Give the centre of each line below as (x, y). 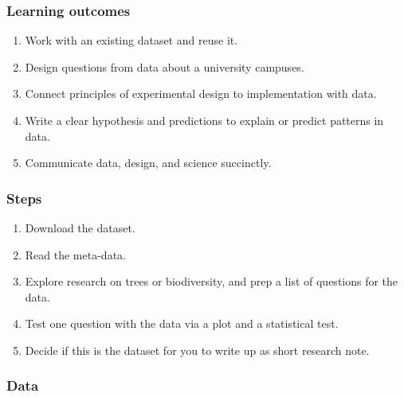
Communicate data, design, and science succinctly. (148, 163)
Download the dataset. (80, 228)
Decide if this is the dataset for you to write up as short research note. (197, 350)
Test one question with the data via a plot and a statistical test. (182, 323)
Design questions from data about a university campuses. (165, 66)
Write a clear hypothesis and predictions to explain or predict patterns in (204, 120)
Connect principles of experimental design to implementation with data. (201, 93)
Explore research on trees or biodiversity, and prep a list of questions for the (212, 281)
